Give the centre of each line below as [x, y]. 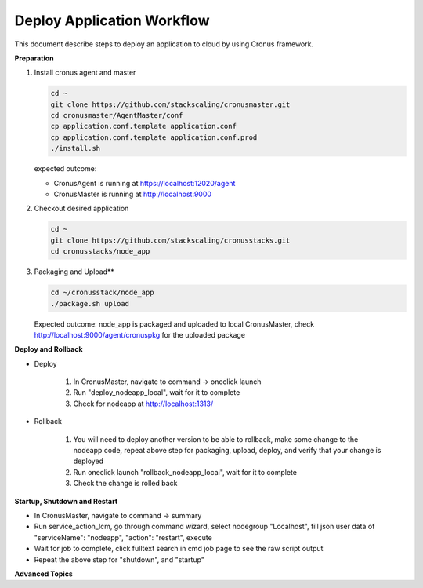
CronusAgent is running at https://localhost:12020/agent [145, 183]
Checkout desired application [81, 209]
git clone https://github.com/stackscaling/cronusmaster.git [170, 104]
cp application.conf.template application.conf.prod [154, 137]
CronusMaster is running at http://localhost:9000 [132, 194]
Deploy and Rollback [49, 349]
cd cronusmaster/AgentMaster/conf [117, 115]
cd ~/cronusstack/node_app [102, 293]
